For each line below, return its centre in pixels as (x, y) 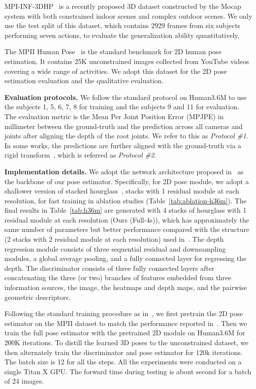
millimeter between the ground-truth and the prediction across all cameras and (124, 126)
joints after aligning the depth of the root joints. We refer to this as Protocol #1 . (127, 136)
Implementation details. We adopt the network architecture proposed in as (124, 171)
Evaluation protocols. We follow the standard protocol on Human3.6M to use (126, 97)
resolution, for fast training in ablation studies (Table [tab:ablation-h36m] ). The (126, 200)
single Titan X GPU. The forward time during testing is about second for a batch (128, 371)
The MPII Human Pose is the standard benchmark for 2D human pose (113, 51)
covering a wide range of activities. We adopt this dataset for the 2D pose (116, 71)
